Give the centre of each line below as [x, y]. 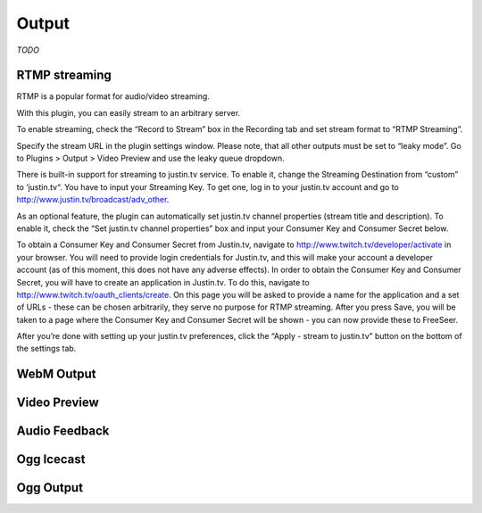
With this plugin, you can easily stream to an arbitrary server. [129, 112]
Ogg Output [50, 488]
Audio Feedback [63, 431]
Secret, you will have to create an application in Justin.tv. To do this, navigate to [163, 282]
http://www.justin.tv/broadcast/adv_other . [93, 200]
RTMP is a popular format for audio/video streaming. [113, 96]
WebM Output [56, 374]
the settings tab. [46, 349]
